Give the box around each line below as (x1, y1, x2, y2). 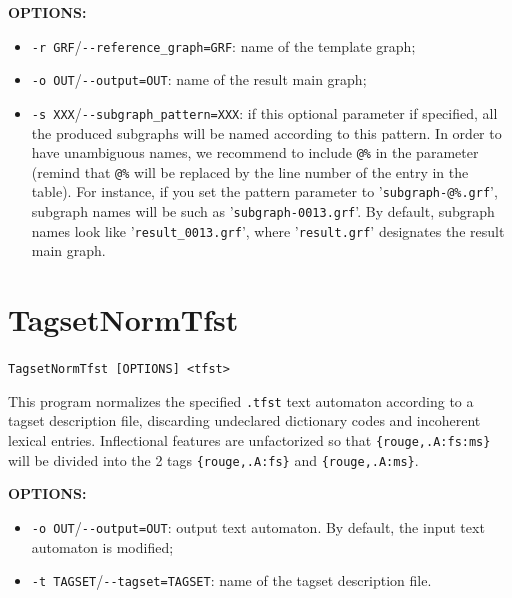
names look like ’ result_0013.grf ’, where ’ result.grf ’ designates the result (31, 220, 505, 241)
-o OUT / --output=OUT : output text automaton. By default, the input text (31, 516, 485, 537)
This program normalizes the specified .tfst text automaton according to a (8, 390, 474, 411)
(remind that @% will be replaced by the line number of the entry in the (31, 161, 469, 182)
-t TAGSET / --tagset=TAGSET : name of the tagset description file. (31, 570, 432, 591)
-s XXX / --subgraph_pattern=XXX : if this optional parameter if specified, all (31, 102, 498, 123)
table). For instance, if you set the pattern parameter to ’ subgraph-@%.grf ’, (31, 181, 498, 202)
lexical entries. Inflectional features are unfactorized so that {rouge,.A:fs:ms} (8, 430, 491, 451)
